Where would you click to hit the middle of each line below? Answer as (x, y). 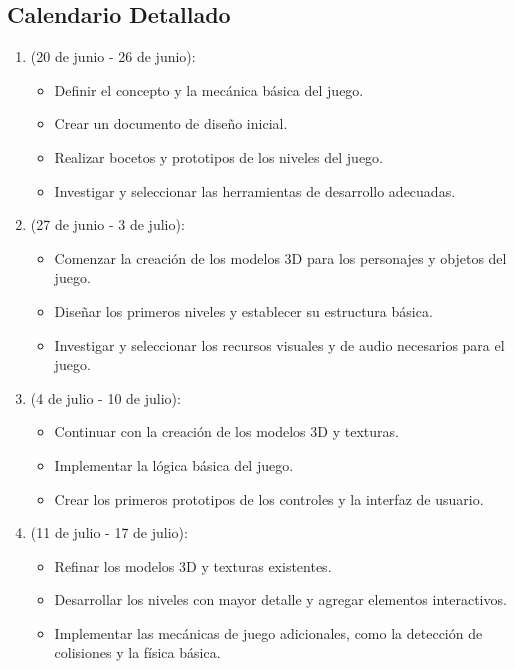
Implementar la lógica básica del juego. (174, 464)
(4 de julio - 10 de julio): (105, 397)
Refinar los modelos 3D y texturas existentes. (193, 565)
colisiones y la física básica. (137, 652)
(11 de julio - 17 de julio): (109, 532)
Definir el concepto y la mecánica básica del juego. (209, 89)
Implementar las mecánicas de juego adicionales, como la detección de (268, 632)
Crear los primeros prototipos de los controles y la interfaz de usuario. (269, 498)
